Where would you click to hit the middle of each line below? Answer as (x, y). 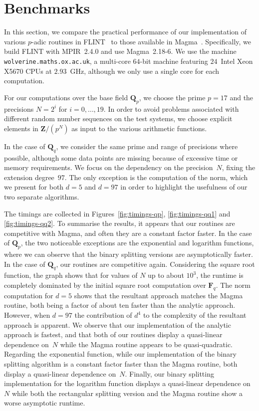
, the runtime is (220, 275)
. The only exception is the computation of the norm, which (156, 177)
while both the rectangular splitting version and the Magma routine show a (127, 393)
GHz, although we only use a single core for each (145, 71)
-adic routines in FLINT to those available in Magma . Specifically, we (141, 41)
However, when (27, 315)
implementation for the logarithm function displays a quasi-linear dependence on (127, 383)
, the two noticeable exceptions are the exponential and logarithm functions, (137, 243)
